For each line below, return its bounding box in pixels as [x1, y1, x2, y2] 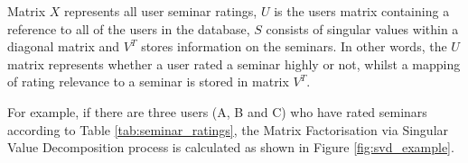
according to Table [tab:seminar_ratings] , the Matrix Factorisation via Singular [7, 120, 449, 139]
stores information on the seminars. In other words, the [141, 37, 447, 56]
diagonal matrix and [7, 37, 120, 56]
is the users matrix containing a [274, 2, 450, 20]
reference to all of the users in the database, [7, 19, 250, 38]
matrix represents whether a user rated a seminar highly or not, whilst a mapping [7, 54, 461, 73]
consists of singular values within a [266, 19, 459, 38]
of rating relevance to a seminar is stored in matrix [7, 72, 289, 91]
